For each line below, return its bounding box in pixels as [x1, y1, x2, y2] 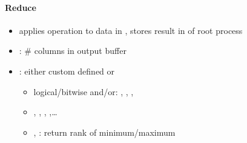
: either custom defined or [19, 64, 115, 77]
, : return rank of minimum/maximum [33, 125, 176, 138]
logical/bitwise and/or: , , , [33, 85, 134, 98]
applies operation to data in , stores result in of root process [19, 24, 243, 36]
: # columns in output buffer [19, 44, 127, 57]
